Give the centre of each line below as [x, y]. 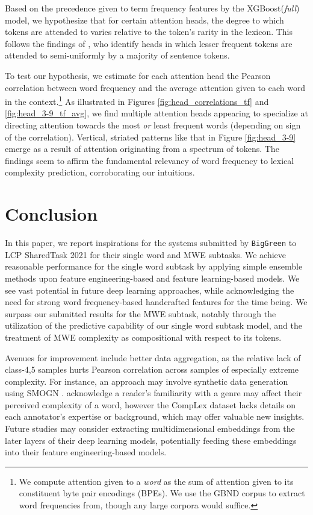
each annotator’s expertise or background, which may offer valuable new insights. [155, 416]
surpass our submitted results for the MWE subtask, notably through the [141, 313]
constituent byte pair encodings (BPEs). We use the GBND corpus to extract [162, 493]
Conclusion [51, 214]
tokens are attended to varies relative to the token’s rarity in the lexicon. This [149, 32]
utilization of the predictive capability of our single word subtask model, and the [153, 325]
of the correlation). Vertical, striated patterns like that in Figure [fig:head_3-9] [150, 137]
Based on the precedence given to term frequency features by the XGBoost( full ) [152, 8]
